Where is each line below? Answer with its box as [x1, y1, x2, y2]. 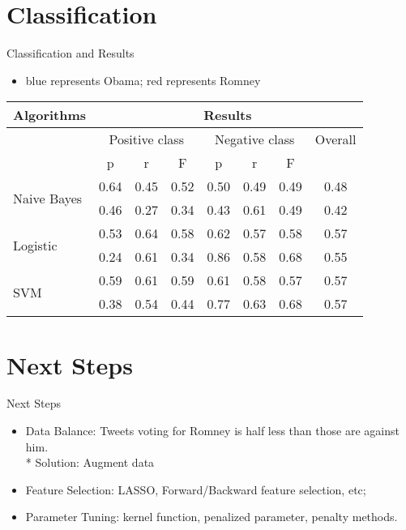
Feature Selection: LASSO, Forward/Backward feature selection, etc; [25, 481, 366, 498]
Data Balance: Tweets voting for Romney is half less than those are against [25, 422, 400, 439]
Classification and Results [6, 45, 135, 62]
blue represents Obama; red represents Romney [25, 71, 261, 88]
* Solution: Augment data [25, 454, 155, 471]
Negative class [214, 130, 295, 149]
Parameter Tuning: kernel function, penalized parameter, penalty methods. [25, 508, 398, 525]
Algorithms [13, 105, 87, 125]
